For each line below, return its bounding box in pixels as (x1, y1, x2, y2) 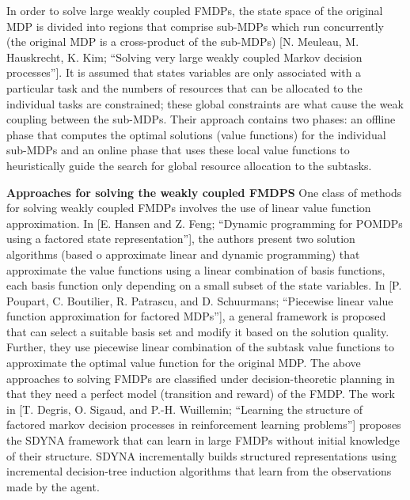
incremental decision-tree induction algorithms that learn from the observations (6, 463, 392, 479)
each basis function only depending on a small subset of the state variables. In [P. (6, 277, 402, 294)
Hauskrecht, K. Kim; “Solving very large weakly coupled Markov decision (6, 48, 363, 65)
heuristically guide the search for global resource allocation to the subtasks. (6, 157, 372, 173)
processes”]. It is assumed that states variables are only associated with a (6, 64, 362, 81)
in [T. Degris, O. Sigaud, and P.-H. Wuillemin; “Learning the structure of (6, 400, 363, 417)
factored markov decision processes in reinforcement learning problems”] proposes (6, 416, 401, 433)
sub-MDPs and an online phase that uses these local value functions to (6, 142, 350, 158)
